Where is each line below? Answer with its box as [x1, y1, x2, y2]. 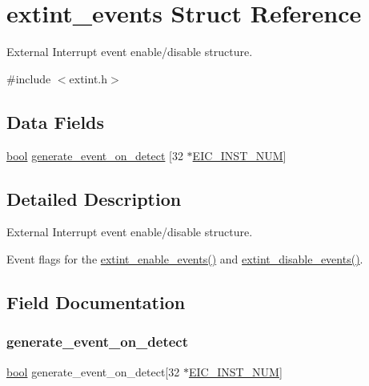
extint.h [69, 70, 108, 86]
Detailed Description [6, 186, 182, 211]
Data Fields [6, 109, 105, 134]
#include [6, 70, 51, 86]
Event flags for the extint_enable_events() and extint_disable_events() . [6, 250, 363, 267]
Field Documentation [6, 289, 186, 314]
